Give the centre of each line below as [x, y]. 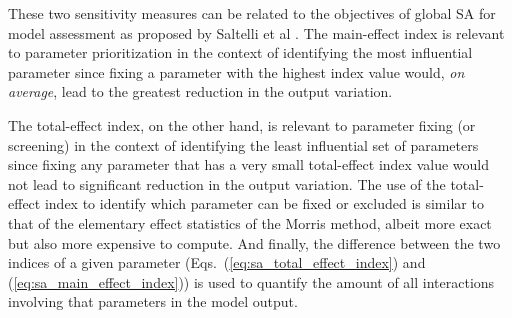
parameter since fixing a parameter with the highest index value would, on [236, 71]
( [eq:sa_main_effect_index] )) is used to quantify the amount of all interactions [251, 281]
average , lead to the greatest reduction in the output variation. [200, 91]
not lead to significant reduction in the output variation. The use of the [227, 183]
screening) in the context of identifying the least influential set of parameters [243, 144]
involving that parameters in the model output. [153, 301]
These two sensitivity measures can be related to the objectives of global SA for [252, 13]
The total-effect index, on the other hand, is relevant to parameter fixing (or [242, 124]
